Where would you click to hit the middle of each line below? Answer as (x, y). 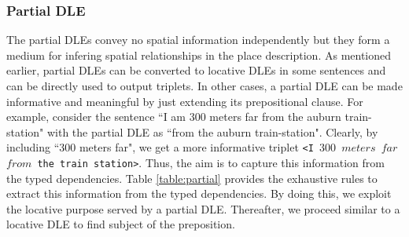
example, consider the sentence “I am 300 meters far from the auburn (174, 117)
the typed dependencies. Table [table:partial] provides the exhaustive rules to (192, 178)
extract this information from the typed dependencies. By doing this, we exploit (199, 193)
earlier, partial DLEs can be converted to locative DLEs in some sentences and (196, 70)
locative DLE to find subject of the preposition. (121, 224)
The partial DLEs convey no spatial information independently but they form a (198, 40)
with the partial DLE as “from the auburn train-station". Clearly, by (212, 131)
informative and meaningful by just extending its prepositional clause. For (185, 101)
